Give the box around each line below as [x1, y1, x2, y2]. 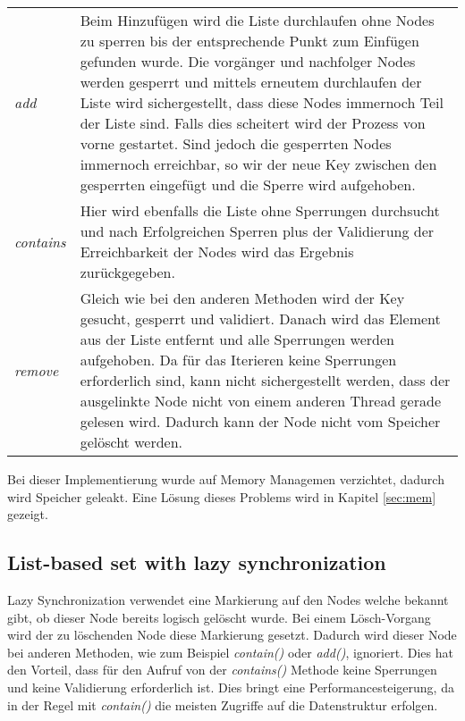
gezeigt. [7, 505, 48, 524]
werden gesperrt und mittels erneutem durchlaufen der [80, 71, 422, 92]
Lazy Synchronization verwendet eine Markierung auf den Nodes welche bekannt [7, 590, 449, 608]
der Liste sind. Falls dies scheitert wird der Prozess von [80, 113, 426, 133]
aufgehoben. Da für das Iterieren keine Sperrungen [80, 349, 397, 370]
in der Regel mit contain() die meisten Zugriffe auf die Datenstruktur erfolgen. [7, 695, 438, 714]
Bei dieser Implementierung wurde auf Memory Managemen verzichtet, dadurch [7, 470, 444, 488]
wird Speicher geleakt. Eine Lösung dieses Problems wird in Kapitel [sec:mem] [7, 487, 436, 506]
